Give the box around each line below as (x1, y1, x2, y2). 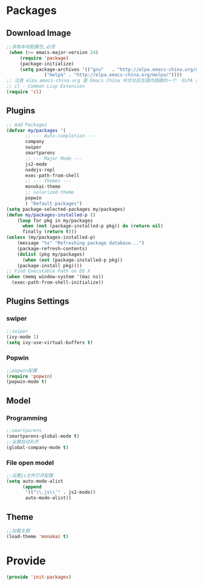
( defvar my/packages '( (6, 127, 66, 133)
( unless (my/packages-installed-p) (6, 235, 96, 241)
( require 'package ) (19, 55, 69, 61)
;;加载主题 (6, 528, 30, 534)
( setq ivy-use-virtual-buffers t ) (6, 339, 94, 345)
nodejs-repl (25, 167, 56, 173)
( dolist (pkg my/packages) (17, 251, 85, 258)
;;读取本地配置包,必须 (6, 44, 56, 50)
